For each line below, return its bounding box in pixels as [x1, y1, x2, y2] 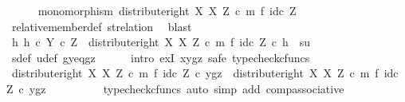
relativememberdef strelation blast [11, 18, 192, 34]
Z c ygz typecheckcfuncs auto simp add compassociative [6, 80, 344, 96]
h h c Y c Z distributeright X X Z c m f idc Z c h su [11, 33, 310, 50]
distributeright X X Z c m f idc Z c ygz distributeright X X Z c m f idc [11, 65, 399, 81]
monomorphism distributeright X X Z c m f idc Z [37, 2, 297, 18]
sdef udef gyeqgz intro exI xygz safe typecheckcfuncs [11, 49, 310, 65]
